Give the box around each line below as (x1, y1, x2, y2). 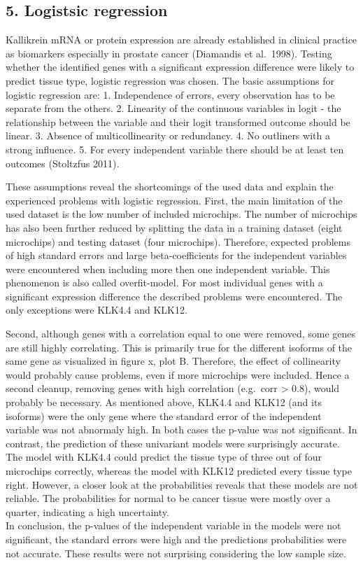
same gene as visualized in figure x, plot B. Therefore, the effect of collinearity (6, 354, 341, 368)
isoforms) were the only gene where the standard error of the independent (6, 408, 322, 423)
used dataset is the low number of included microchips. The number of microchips (6, 207, 357, 221)
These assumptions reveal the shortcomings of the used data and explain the (6, 179, 334, 194)
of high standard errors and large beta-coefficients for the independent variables (6, 248, 347, 263)
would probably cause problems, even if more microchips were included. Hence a (6, 367, 350, 382)
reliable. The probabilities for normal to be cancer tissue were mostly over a (6, 491, 331, 505)
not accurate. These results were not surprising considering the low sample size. (6, 545, 346, 560)
